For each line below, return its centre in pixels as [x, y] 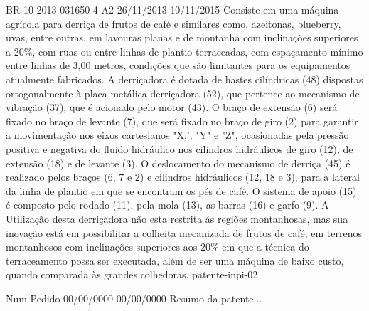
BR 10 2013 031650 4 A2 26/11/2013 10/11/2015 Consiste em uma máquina [172, 9]
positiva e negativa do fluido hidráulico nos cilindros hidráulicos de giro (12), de [180, 148]
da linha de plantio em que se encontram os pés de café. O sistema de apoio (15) [181, 190]
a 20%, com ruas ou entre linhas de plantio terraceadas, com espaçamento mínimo [184, 51]
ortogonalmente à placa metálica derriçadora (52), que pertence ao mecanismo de [183, 93]
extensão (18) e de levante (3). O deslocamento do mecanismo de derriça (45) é [178, 163]
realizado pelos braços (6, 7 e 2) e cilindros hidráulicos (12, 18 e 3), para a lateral [183, 177]
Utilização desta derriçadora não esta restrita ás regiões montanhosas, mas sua [177, 218]
